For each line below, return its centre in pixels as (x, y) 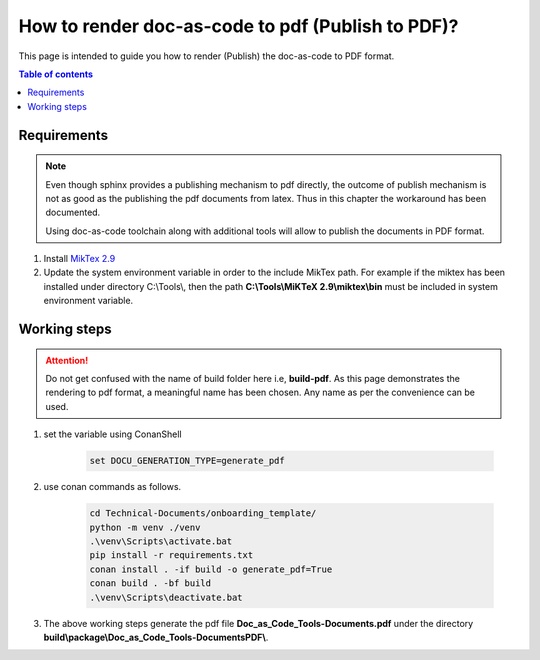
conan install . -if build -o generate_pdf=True (211, 569)
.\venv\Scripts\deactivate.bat (166, 597)
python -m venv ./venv (145, 527)
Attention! (67, 360)
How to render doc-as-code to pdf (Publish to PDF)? (238, 26)
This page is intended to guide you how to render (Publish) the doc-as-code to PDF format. (206, 56)
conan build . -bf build (150, 583)
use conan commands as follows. (112, 487)
